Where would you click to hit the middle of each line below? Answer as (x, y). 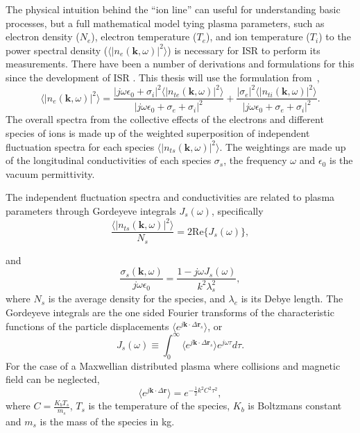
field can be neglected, (53, 379)
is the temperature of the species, (159, 406)
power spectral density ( (57, 50)
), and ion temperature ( (258, 36)
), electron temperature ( (144, 36)
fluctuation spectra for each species (80, 146)
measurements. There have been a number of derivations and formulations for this (180, 64)
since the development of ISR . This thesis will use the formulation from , (163, 77)
